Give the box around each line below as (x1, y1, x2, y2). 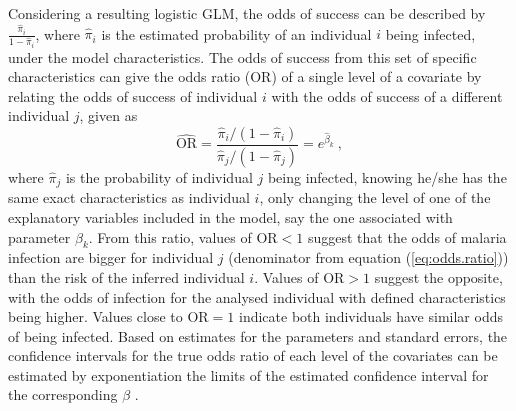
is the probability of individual (65, 166, 253, 187)
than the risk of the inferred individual (8, 266, 245, 287)
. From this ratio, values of (88, 226, 252, 247)
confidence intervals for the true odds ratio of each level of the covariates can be (8, 345, 498, 366)
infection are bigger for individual (8, 247, 214, 268)
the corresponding (8, 384, 118, 405)
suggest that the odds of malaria (307, 226, 507, 247)
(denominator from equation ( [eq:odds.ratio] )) (228, 247, 509, 268)
